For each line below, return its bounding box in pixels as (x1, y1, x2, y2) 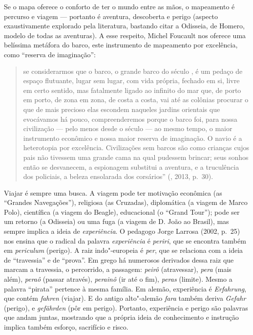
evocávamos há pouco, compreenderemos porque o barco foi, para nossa (23, 113, 237, 124)
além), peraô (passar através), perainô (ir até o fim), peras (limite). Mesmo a (4, 274, 232, 284)
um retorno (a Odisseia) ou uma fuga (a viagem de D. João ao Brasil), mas (4, 216, 229, 226)
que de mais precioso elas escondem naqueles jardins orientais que (23, 104, 220, 114)
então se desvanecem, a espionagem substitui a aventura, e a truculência (23, 161, 239, 172)
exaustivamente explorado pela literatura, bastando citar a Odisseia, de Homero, (4, 21, 245, 31)
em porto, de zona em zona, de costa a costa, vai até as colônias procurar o (23, 94, 249, 105)
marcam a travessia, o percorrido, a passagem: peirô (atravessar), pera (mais (4, 264, 232, 274)
